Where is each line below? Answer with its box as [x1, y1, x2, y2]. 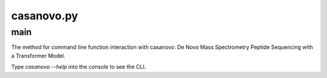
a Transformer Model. [11, 52, 66, 59]
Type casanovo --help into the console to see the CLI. [11, 63, 147, 71]
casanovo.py [11, 9, 78, 22]
